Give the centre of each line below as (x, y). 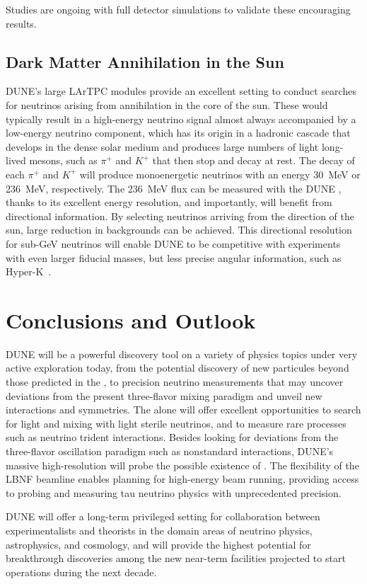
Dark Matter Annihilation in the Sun (145, 61)
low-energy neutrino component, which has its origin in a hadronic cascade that (178, 133)
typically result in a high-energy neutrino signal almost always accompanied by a (181, 119)
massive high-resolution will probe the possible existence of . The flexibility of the (182, 465)
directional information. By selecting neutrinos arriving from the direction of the (180, 216)
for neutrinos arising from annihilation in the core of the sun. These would (167, 104)
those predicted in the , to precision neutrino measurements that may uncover (175, 382)
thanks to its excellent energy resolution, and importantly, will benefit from (169, 202)
